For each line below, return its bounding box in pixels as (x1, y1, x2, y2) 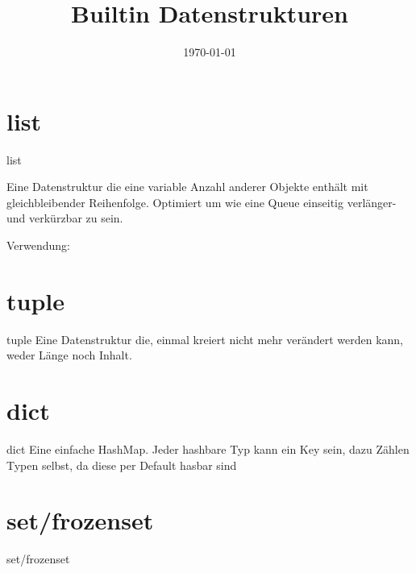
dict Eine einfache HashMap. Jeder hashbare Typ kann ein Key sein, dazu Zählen (6, 441, 410, 458)
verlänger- (347, 193, 397, 210)
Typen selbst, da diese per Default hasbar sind (6, 456, 237, 473)
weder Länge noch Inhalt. (6, 347, 132, 363)
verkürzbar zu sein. (29, 210, 123, 226)
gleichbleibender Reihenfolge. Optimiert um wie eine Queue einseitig (6, 193, 344, 210)
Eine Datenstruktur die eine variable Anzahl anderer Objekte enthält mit (6, 178, 368, 195)
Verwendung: (6, 237, 71, 254)
